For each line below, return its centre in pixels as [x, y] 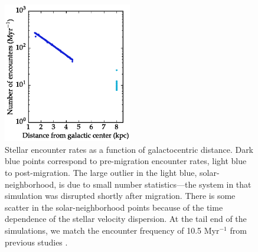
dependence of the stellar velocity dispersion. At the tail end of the [126, 219]
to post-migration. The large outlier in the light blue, [101, 172]
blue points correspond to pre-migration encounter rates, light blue [126, 161]
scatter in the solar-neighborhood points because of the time [114, 207]
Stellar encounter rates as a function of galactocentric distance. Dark [129, 149]
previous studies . [36, 242]
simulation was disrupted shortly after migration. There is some [120, 196]
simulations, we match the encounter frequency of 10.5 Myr [112, 230]
